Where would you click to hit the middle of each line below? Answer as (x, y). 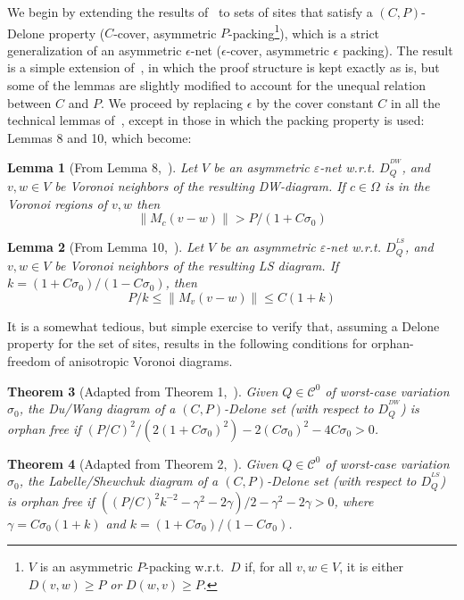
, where (354, 500)
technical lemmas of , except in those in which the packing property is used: (216, 120)
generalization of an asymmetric (95, 50)
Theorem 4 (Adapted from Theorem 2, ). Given (143, 463)
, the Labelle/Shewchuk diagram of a (119, 481)
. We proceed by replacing (172, 102)
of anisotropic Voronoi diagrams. (144, 360)
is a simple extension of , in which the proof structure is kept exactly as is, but (224, 67)
